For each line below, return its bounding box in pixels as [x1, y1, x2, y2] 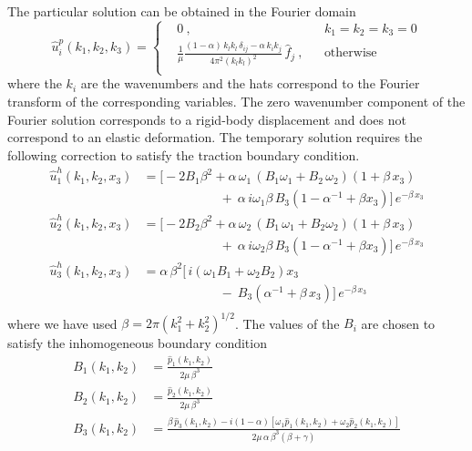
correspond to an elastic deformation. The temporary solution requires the [7, 128, 423, 147]
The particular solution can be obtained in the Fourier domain [7, 2, 356, 20]
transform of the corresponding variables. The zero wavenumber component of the [7, 92, 466, 110]
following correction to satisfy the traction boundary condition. [7, 145, 360, 164]
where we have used [7, 313, 118, 333]
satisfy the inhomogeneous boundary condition [7, 333, 267, 353]
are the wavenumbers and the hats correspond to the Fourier [80, 74, 420, 93]
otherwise [323, 46, 377, 60]
